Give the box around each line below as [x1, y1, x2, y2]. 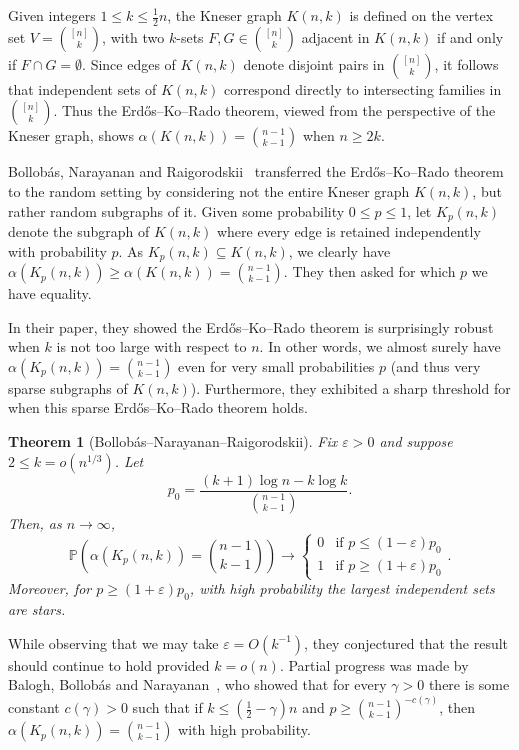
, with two [102, 26, 165, 47]
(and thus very [390, 355, 481, 376]
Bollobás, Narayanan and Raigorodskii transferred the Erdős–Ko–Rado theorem [8, 161, 504, 182]
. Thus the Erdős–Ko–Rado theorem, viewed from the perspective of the [53, 100, 496, 121]
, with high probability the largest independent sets [189, 578, 495, 599]
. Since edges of [82, 53, 176, 74]
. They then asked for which [283, 261, 456, 282]
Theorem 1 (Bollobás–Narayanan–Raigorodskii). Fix [8, 431, 338, 452]
